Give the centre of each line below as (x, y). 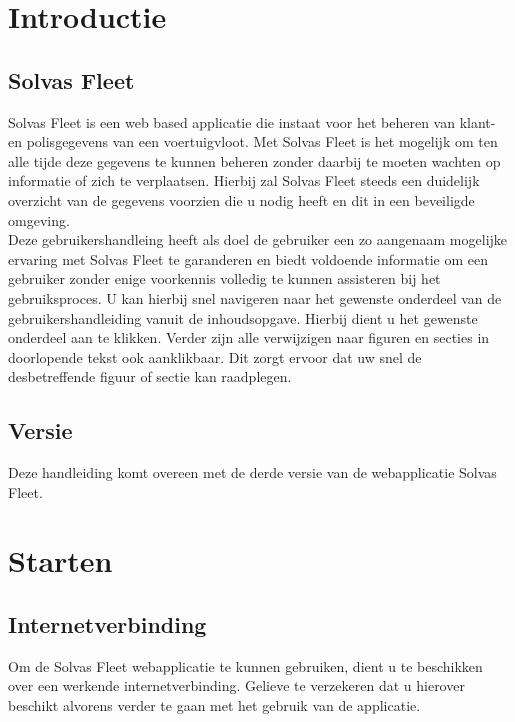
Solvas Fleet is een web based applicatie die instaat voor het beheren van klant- (252, 121)
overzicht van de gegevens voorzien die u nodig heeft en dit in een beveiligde (241, 199)
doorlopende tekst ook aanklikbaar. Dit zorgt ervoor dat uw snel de (215, 356)
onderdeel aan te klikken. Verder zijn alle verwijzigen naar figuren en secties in (249, 337)
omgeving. (39, 219)
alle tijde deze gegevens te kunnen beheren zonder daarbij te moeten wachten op (254, 160)
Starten (60, 560)
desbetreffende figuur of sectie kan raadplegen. (150, 376)
